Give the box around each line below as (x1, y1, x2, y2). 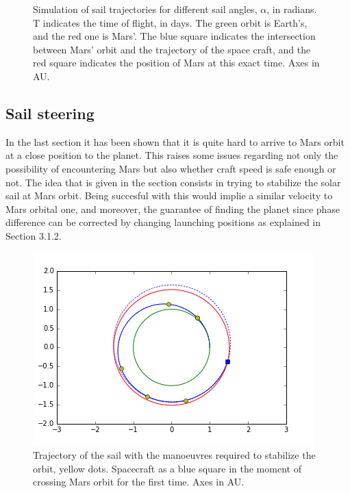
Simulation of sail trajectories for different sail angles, (33, 2, 258, 16)
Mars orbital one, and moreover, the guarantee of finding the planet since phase (5, 201, 340, 216)
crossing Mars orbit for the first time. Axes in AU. (33, 475, 245, 489)
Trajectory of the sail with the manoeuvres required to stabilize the (33, 448, 316, 462)
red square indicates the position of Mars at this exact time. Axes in (33, 55, 320, 70)
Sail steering (5, 102, 95, 123)
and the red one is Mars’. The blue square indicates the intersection (33, 29, 316, 43)
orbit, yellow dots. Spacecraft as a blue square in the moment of (33, 461, 301, 475)
